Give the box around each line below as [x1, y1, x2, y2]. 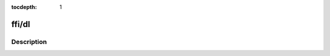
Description [11, 37, 47, 46]
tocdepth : [11, 4, 37, 10]
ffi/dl [11, 19, 31, 30]
